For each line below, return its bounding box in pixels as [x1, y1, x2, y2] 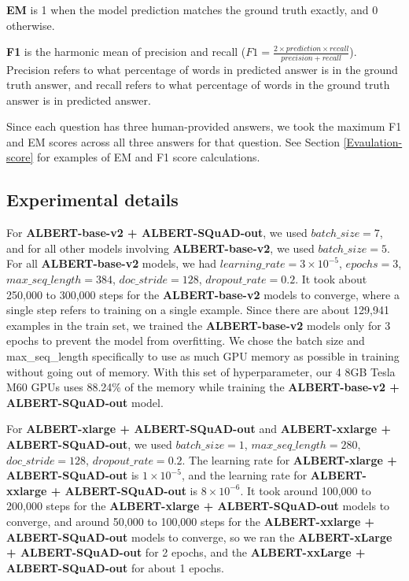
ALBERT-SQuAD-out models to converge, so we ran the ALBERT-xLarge [6, 528, 392, 545]
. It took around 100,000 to [240, 482, 371, 498]
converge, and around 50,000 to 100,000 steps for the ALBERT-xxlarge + [6, 513, 375, 529]
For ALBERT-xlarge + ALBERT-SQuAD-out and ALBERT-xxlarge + [6, 420, 392, 437]
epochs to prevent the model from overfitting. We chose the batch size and [6, 332, 365, 349]
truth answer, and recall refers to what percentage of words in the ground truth [6, 76, 390, 93]
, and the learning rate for [181, 467, 308, 483]
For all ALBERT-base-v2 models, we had [6, 255, 217, 272]
